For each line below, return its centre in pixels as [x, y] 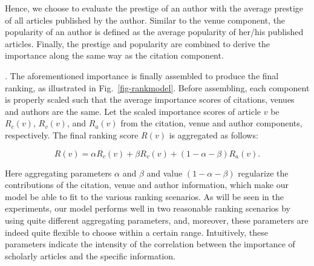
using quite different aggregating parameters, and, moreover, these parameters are [157, 220]
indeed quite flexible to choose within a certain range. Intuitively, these [137, 232]
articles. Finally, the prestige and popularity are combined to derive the [138, 43]
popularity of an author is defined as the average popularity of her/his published [154, 32]
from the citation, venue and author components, [211, 123]
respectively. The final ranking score [72, 135]
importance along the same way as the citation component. [114, 55]
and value [165, 173]
